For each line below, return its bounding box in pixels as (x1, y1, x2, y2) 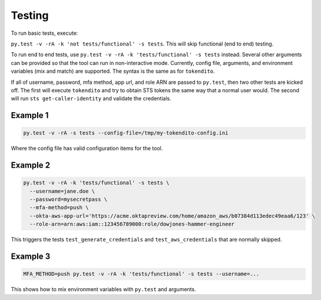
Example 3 (11, 252, 51, 262)
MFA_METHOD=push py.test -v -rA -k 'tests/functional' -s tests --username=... (23, 270, 260, 278)
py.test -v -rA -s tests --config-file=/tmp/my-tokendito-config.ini (23, 130, 229, 136)
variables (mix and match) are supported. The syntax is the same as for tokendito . (11, 68, 215, 75)
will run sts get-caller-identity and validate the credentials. (11, 95, 172, 102)
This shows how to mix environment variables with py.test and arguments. (11, 286, 197, 293)
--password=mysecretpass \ (29, 196, 108, 203)
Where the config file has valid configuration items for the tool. (11, 145, 163, 152)
